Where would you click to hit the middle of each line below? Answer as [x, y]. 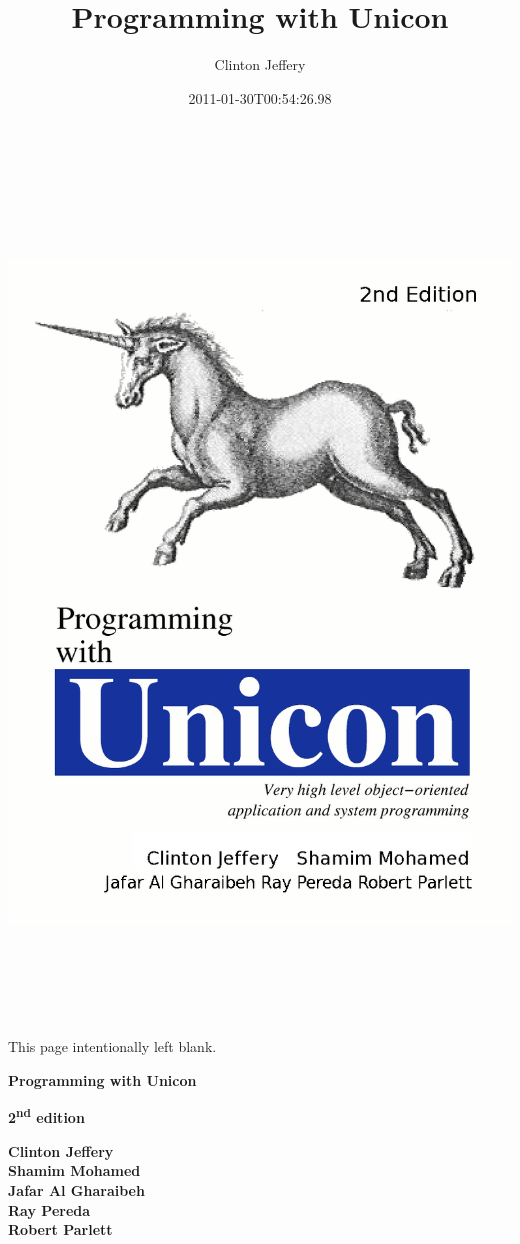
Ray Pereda [49, 1209]
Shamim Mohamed [74, 1170]
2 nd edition [46, 1116]
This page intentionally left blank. [112, 1046]
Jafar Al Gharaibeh [76, 1189]
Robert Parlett [60, 1229]
